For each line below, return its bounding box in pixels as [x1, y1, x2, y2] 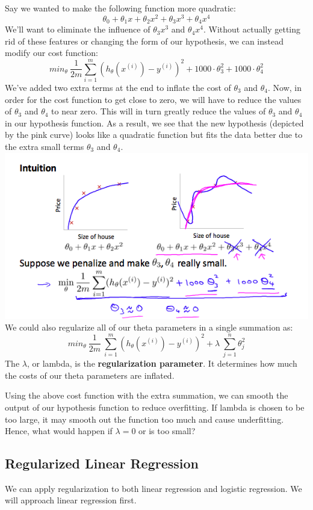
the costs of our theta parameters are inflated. [5, 369, 175, 381]
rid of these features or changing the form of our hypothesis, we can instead [5, 34, 284, 47]
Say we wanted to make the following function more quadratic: [5, 2, 236, 14]
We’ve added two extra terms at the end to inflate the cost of [5, 81, 231, 94]
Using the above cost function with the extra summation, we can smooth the [5, 389, 288, 402]
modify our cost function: [5, 46, 98, 59]
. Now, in [267, 81, 302, 94]
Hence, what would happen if [5, 424, 113, 437]
